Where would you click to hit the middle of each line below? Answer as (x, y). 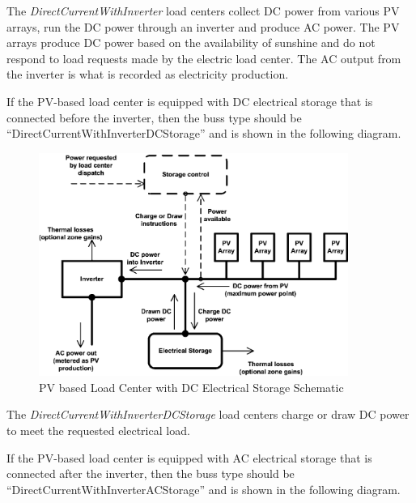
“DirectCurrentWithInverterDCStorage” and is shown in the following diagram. (204, 133)
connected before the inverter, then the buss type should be (154, 117)
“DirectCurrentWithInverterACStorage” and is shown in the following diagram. (204, 489)
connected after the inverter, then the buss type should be (151, 473)
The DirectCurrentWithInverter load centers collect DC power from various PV (203, 11)
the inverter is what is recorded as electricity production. (148, 74)
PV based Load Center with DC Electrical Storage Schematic (191, 387)
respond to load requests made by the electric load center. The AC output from (204, 58)
